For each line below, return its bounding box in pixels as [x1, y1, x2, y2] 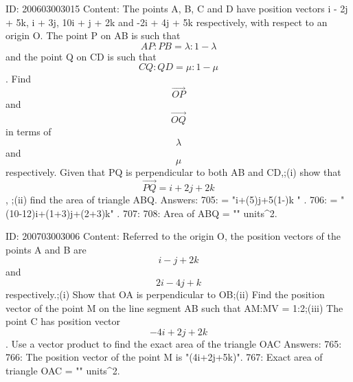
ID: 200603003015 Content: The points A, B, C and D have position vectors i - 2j [5, 1, 348, 15]
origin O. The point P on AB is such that [5, 28, 181, 43]
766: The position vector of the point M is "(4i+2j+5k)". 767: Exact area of [5, 350, 323, 364]
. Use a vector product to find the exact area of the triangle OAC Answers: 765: [5, 336, 342, 350]
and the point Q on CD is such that [5, 49, 157, 63]
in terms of [5, 124, 52, 138]
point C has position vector [5, 314, 121, 328]
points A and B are [5, 242, 87, 256]
